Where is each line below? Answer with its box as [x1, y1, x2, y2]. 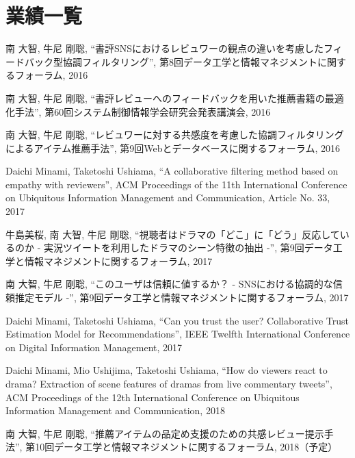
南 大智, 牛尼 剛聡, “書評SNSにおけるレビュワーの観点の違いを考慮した [5, 41, 324, 55]
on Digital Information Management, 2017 [5, 340, 183, 354]
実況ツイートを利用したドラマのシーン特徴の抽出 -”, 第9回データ [43, 240, 333, 255]
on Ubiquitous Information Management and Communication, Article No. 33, [5, 190, 330, 205]
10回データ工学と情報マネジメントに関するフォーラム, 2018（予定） [35, 440, 338, 454]
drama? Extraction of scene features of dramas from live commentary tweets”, [5, 377, 332, 390]
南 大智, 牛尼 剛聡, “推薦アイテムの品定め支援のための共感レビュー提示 [5, 426, 324, 440]
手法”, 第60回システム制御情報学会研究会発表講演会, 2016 [14, 104, 271, 118]
